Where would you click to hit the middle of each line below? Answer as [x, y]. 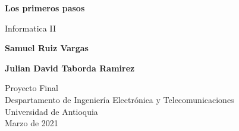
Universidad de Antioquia [51, 111]
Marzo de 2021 [32, 123]
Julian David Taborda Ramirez [70, 68]
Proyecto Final [32, 88]
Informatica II [30, 28]
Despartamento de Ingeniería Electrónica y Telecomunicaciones [119, 99]
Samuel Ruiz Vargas [47, 48]
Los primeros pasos [45, 8]
